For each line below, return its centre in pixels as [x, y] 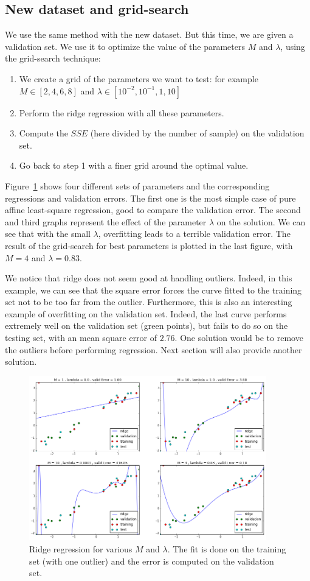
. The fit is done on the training [227, 548]
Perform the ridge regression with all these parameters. [122, 112]
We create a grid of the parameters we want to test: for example [139, 78]
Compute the [43, 133]
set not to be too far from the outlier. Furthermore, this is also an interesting [149, 302]
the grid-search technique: [53, 58]
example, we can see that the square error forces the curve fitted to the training [153, 290]
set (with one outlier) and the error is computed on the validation [152, 561]
